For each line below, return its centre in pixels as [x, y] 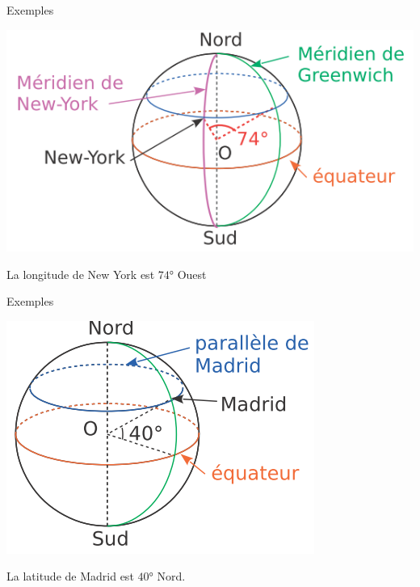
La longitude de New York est [81, 274]
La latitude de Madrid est [70, 576]
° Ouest [188, 274]
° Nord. [167, 576]
